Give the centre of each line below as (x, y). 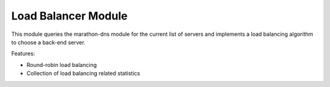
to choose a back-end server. (48, 42)
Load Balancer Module (69, 16)
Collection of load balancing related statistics (83, 74)
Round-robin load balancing (62, 64)
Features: (23, 54)
